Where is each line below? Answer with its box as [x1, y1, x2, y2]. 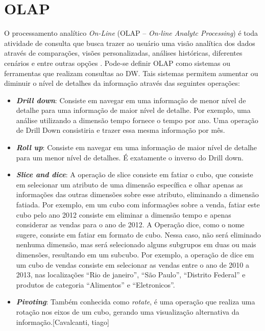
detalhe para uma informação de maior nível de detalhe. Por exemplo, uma [16, 105, 251, 115]
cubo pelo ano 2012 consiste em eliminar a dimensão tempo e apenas [16, 209, 231, 220]
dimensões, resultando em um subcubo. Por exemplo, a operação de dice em [16, 249, 254, 259]
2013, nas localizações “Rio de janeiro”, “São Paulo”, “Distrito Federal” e [16, 269, 246, 280]
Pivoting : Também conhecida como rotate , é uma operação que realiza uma [16, 296, 255, 307]
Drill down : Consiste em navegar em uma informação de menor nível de [16, 94, 246, 105]
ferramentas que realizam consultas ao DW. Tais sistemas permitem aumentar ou [4, 67, 258, 78]
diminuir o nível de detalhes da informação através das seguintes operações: [4, 78, 240, 88]
